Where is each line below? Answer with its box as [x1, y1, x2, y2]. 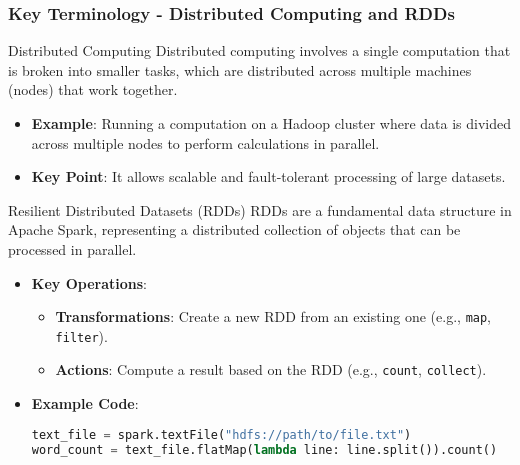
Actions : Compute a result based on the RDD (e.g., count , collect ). [55, 359, 487, 380]
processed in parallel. [8, 238, 137, 259]
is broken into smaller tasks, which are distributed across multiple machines [8, 59, 472, 80]
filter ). [55, 325, 108, 346]
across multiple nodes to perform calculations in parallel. [31, 132, 380, 153]
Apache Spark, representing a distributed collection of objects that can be [8, 219, 461, 240]
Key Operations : [31, 272, 147, 293]
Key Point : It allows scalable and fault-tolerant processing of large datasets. [31, 166, 506, 187]
